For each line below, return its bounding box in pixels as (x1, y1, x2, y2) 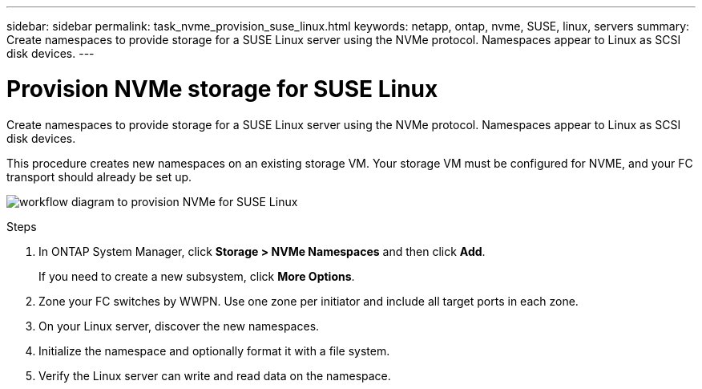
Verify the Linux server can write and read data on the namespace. (38, 368, 391, 383)
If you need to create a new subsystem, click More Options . (38, 269, 355, 283)
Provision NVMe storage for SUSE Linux (6, 75, 438, 103)
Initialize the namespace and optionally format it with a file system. (38, 343, 390, 358)
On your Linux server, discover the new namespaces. (38, 318, 320, 333)
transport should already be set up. (6, 169, 192, 184)
